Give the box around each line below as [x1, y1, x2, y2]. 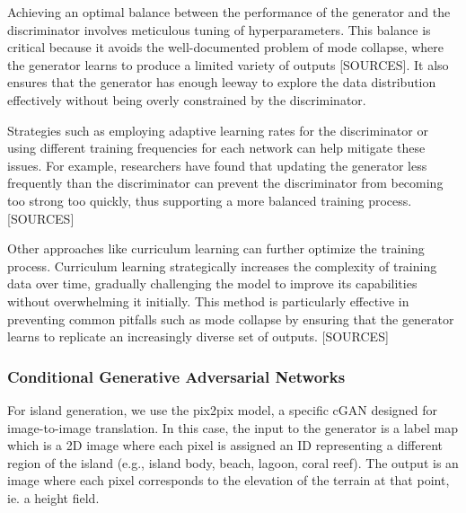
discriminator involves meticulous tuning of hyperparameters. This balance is [7, 20, 431, 39]
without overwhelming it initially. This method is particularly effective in [7, 291, 409, 310]
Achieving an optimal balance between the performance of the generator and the [7, 3, 451, 21]
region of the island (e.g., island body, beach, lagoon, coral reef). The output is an [7, 453, 459, 472]
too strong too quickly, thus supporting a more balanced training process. [7, 190, 412, 209]
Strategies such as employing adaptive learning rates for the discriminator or [7, 120, 428, 139]
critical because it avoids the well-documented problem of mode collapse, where [7, 38, 444, 57]
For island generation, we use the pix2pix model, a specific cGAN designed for [7, 400, 438, 419]
